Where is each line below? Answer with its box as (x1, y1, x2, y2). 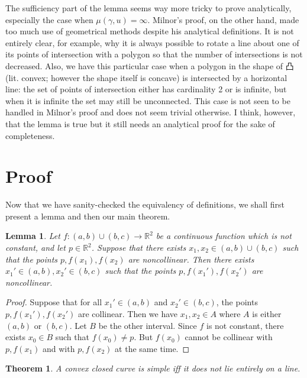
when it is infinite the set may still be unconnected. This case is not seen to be (5, 94, 290, 106)
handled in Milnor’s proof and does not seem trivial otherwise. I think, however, (5, 106, 296, 118)
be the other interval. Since (98, 319, 197, 331)
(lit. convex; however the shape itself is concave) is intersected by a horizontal (5, 71, 287, 83)
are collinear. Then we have (77, 308, 178, 319)
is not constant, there (206, 319, 284, 331)
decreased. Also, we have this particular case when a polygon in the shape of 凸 (5, 59, 294, 72)
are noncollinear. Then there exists (128, 253, 254, 265)
